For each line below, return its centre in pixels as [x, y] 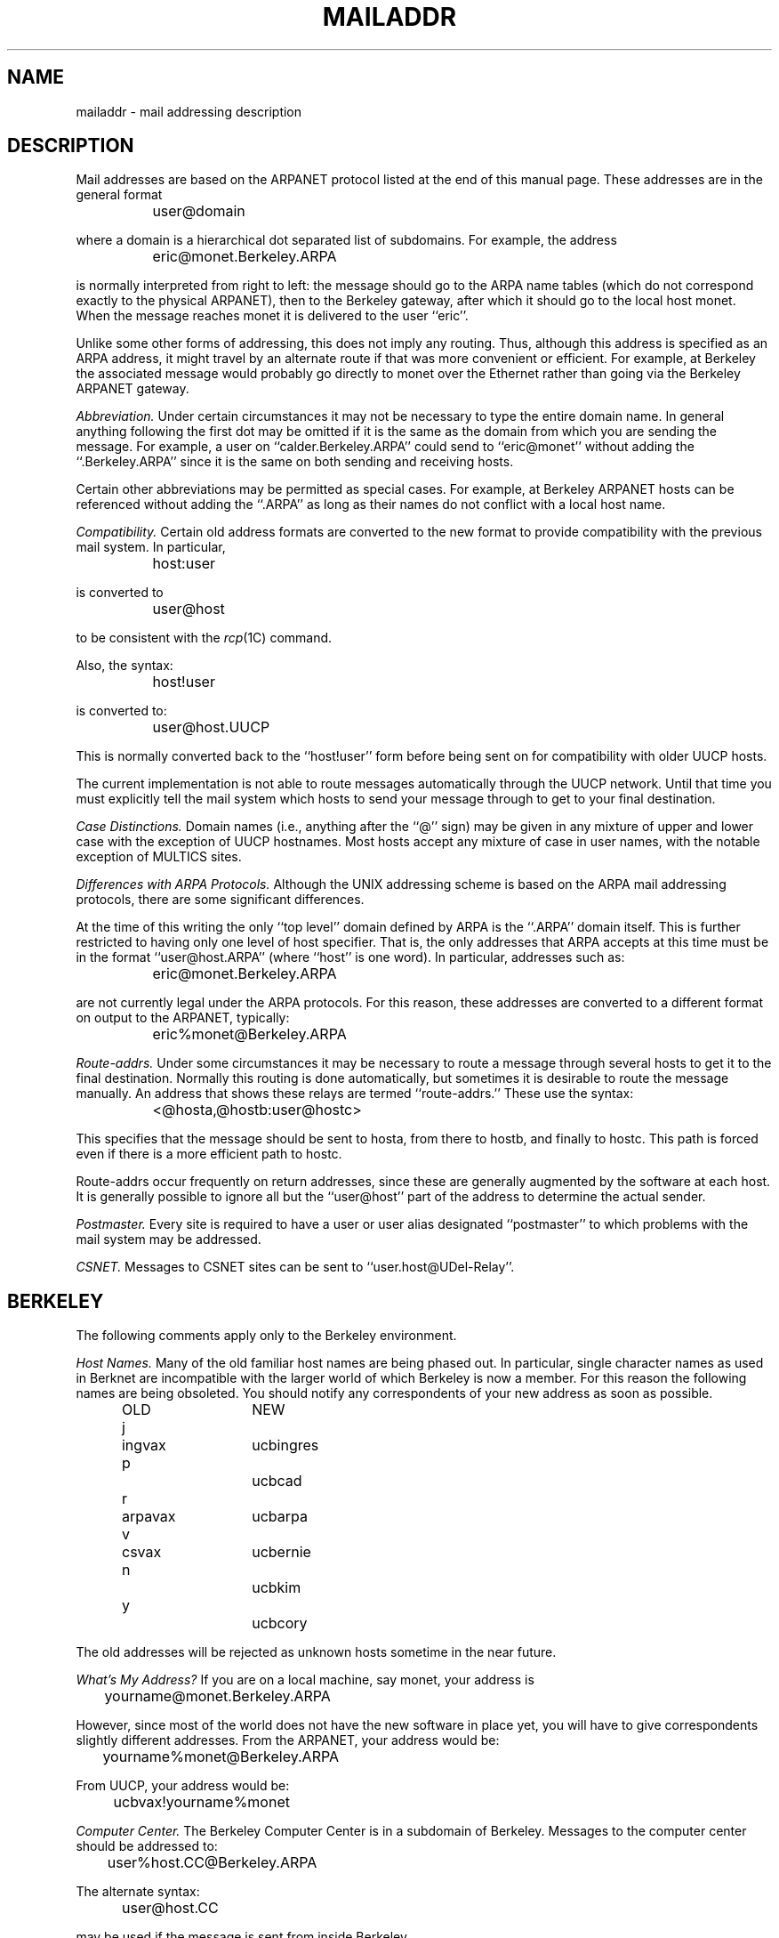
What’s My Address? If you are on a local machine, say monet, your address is [305, 1680]
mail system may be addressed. [169, 1240]
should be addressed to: [147, 1846]
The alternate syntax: [138, 1892]
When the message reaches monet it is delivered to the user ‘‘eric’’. [272, 316]
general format [119, 195]
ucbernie [281, 1552]
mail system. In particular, [151, 547]
